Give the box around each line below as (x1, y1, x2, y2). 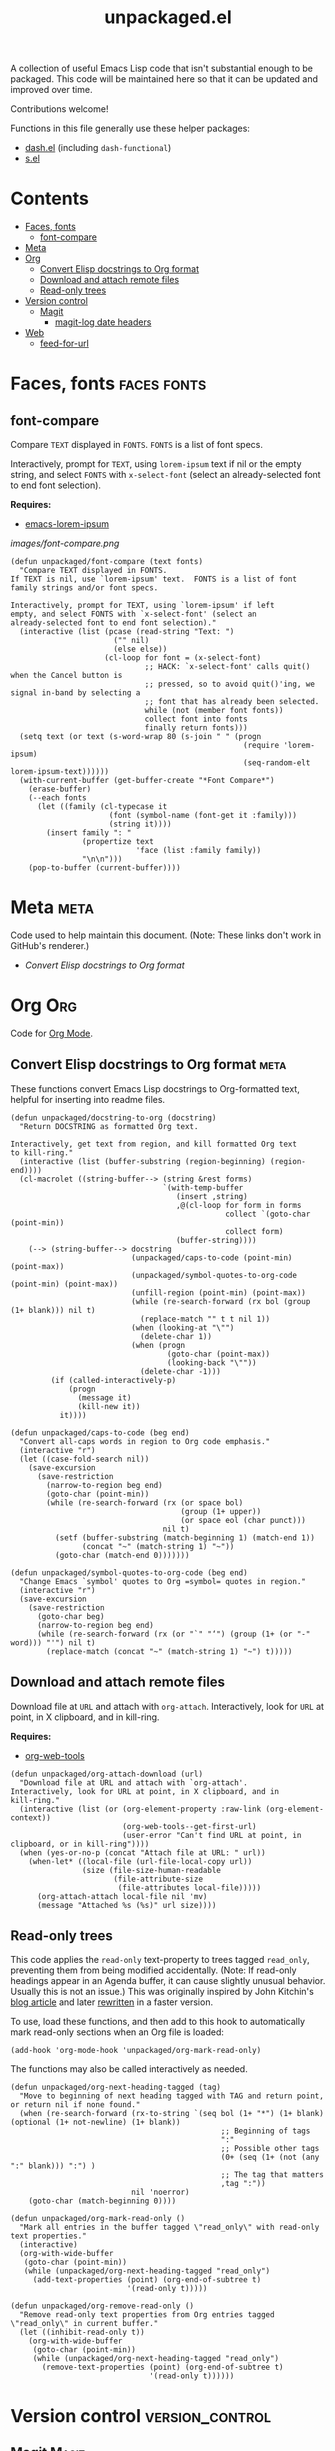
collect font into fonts (144, 714, 248, 725)
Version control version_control (10, 2404, 272, 2427)
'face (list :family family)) (135, 846, 262, 856)
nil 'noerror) (131, 2187, 190, 2198)
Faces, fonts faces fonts (10, 372, 207, 395)
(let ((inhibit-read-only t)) (19, 2327, 145, 2338)
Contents (10, 187, 90, 210)
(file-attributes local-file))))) (117, 1882, 262, 1893)
